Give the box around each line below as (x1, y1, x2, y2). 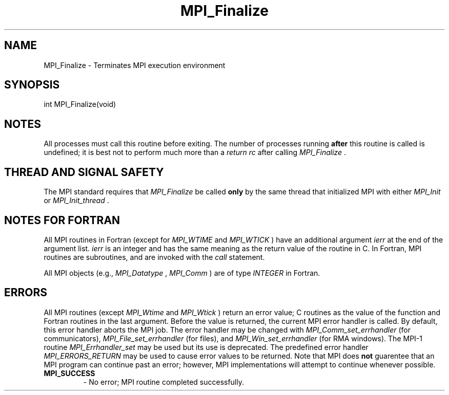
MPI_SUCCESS (44, 368, 95, 378)
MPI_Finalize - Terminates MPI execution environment (44, 60, 226, 70)
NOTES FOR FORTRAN (4, 213, 120, 227)
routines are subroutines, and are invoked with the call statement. (44, 252, 265, 261)
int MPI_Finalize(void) (44, 100, 116, 109)
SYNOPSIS (4, 78, 60, 92)
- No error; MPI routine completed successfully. (83, 377, 244, 386)
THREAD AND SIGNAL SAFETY (4, 165, 164, 179)
